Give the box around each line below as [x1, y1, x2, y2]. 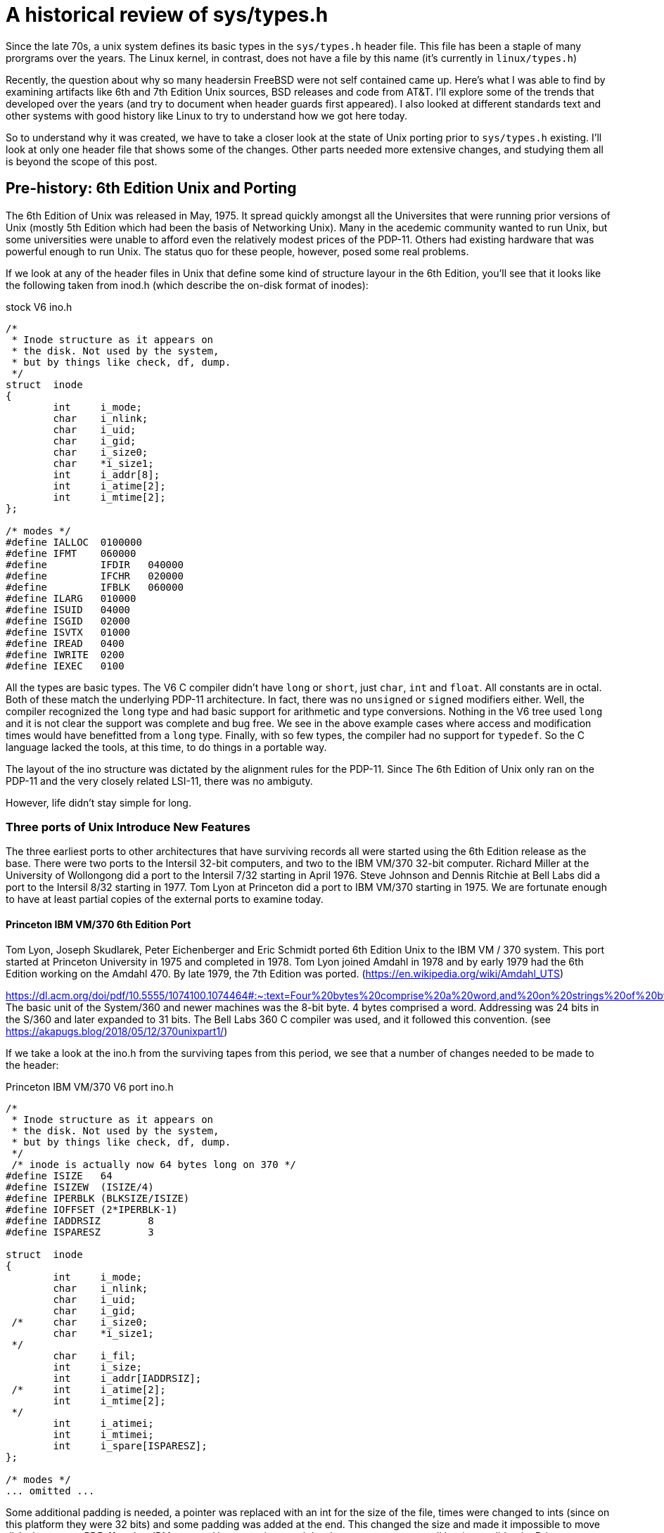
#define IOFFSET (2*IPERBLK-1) [6, 1203, 178, 1215]
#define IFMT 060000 [6, 547, 136, 559]
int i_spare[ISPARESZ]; [53, 1439, 207, 1451]
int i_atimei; [53, 1417, 154, 1429]
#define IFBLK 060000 [6, 581, 184, 593]
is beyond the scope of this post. [6, 155, 158, 167]
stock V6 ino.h [6, 300, 72, 313]
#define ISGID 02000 [6, 615, 131, 627]
